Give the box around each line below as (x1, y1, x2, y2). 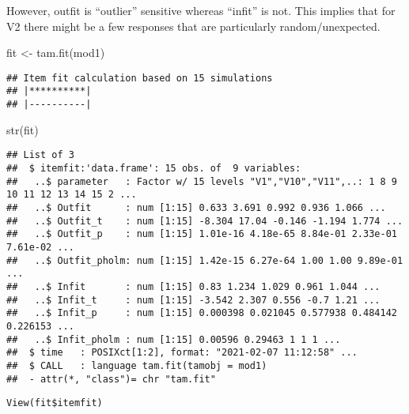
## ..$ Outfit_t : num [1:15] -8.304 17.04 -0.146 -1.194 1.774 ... (6, 215, 403, 227)
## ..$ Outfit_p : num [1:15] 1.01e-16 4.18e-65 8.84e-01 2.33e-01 (6, 228, 397, 240)
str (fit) (6, 121, 39, 137)
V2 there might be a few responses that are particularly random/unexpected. (6, 17, 381, 34)
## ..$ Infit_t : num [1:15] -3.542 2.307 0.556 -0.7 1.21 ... (6, 294, 381, 306)
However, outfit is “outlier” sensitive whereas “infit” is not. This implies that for (6, 2, 396, 18)
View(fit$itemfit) (6, 397, 103, 409)
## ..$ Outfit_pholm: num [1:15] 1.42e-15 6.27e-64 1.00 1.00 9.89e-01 (6, 254, 403, 266)
